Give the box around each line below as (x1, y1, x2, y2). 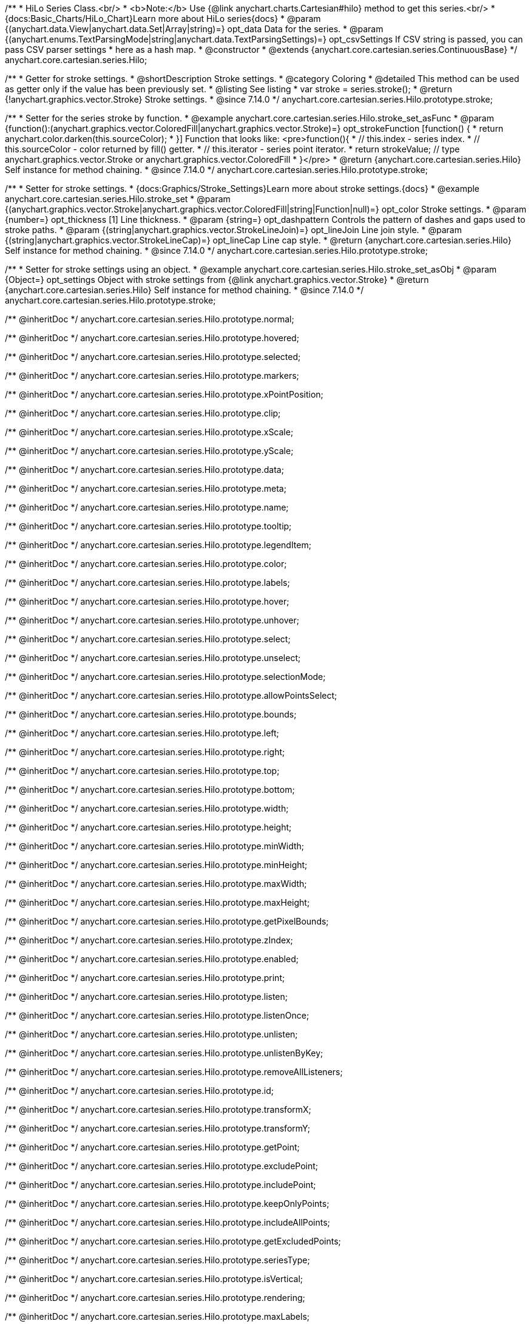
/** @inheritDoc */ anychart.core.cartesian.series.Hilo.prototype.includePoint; (5, 1180, 316, 1190)
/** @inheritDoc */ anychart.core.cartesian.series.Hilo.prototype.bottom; (5, 784, 295, 795)
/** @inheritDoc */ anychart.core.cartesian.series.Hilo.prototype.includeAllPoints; (5, 1217, 330, 1227)
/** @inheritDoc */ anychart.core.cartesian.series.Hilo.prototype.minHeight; (5, 860, 308, 870)
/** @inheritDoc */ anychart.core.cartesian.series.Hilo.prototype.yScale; (5, 446, 294, 456)
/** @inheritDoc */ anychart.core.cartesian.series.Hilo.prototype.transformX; (5, 1104, 311, 1115)
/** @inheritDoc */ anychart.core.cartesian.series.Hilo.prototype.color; (5, 558, 287, 569)
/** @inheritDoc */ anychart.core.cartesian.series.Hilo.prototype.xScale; (5, 427, 294, 437)
